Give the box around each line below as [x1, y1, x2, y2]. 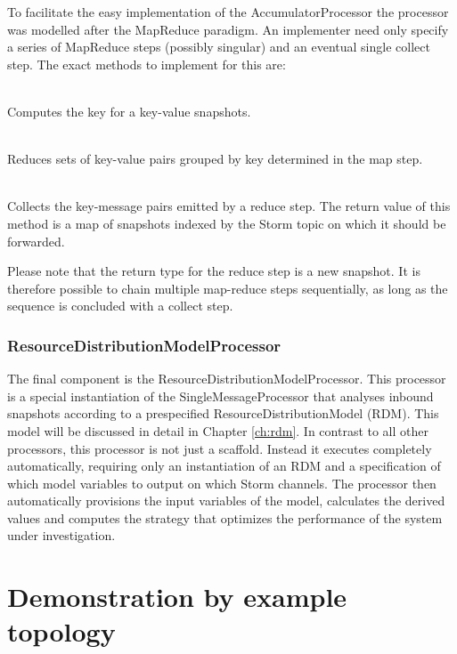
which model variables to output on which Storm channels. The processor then [7, 473, 437, 492]
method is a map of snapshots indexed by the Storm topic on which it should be [7, 214, 446, 232]
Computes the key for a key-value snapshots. [7, 101, 251, 120]
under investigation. [7, 526, 116, 545]
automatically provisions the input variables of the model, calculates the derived [7, 491, 445, 510]
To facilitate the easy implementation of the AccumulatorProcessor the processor [7, 3, 449, 20]
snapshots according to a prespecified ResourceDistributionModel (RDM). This [7, 404, 439, 423]
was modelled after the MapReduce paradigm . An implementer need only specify [7, 20, 449, 38]
